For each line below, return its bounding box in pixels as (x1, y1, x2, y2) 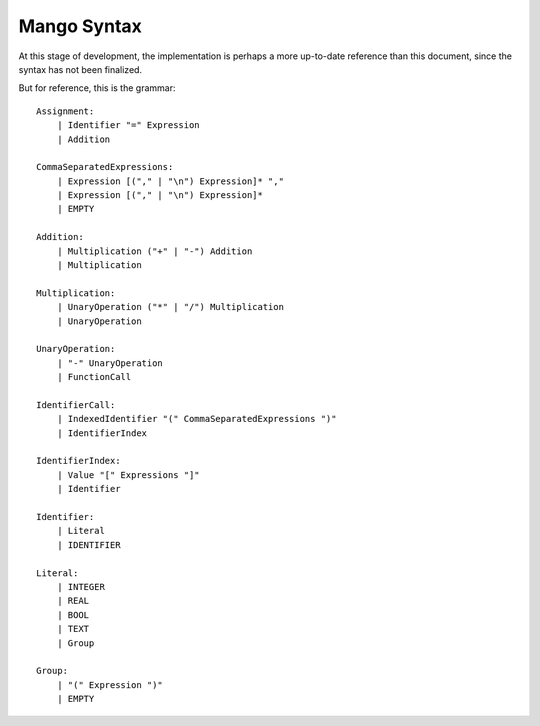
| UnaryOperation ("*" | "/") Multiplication (56, 301, 285, 313)
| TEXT (56, 623, 90, 635)
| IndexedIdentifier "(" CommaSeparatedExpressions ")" (56, 413, 337, 425)
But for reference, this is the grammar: (18, 82, 176, 94)
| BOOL (56, 609, 90, 620)
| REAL (56, 595, 90, 607)
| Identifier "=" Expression (56, 120, 200, 131)
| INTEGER (56, 581, 105, 592)
